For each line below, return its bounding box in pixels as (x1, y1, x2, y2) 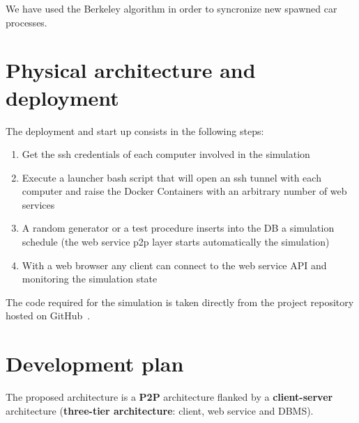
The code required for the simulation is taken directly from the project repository (6, 294, 354, 309)
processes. (6, 15, 47, 29)
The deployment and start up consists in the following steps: (6, 123, 264, 138)
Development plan (6, 349, 184, 378)
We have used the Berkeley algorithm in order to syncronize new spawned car (6, 1, 337, 15)
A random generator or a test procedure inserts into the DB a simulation (22, 221, 335, 235)
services (22, 197, 55, 211)
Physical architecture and (6, 56, 256, 84)
